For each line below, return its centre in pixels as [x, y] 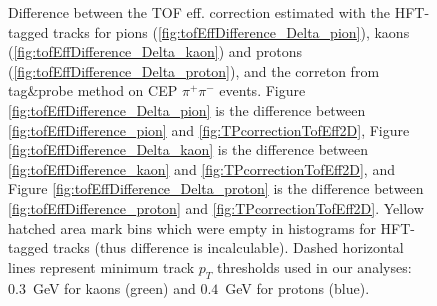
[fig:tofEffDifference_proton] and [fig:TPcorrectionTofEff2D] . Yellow [216, 207]
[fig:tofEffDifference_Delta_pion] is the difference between [187, 109]
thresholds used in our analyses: [314, 266]
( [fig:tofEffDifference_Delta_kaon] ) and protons [155, 51]
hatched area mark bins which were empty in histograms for [192, 227]
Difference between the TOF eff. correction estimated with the [199, 12]
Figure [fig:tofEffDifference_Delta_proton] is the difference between [216, 188]
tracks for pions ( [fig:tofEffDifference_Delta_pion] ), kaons [231, 31]
